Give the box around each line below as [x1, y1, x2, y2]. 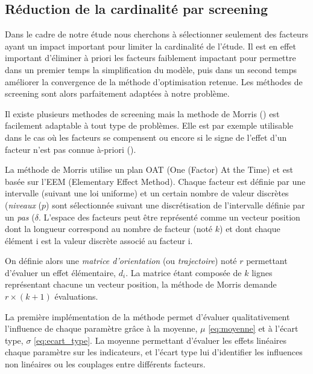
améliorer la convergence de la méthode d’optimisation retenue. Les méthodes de [5, 75, 303, 88]
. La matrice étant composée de [125, 266, 242, 279]
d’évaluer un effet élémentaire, [5, 266, 116, 279]
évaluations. [54, 290, 98, 303]
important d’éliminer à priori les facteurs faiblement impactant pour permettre [5, 51, 296, 64]
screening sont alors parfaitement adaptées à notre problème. [5, 87, 230, 100]
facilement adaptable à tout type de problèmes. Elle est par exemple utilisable [5, 119, 294, 132]
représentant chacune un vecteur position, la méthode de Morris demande [5, 278, 277, 291]
